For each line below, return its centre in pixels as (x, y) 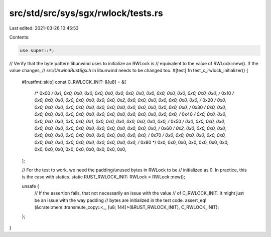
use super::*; (37, 50)
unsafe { (31, 186)
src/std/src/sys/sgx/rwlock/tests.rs (86, 13)
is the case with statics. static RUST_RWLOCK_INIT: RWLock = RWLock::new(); (104, 177)
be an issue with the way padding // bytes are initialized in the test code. (109, 200)
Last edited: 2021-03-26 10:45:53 (44, 28)
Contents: (19, 37)
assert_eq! (196, 200)
